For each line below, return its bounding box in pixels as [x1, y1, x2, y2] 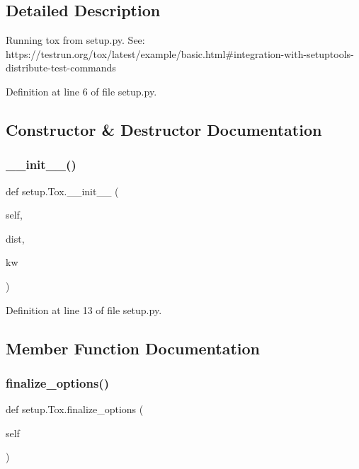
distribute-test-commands [6, 60, 116, 75]
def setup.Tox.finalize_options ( [6, 402, 144, 417]
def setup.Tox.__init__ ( [6, 183, 119, 198]
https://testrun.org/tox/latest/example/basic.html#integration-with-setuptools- [6, 46, 354, 61]
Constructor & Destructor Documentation [6, 118, 322, 140]
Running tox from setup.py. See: [6, 33, 145, 47]
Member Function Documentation [6, 337, 261, 359]
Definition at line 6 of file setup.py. [6, 83, 157, 98]
